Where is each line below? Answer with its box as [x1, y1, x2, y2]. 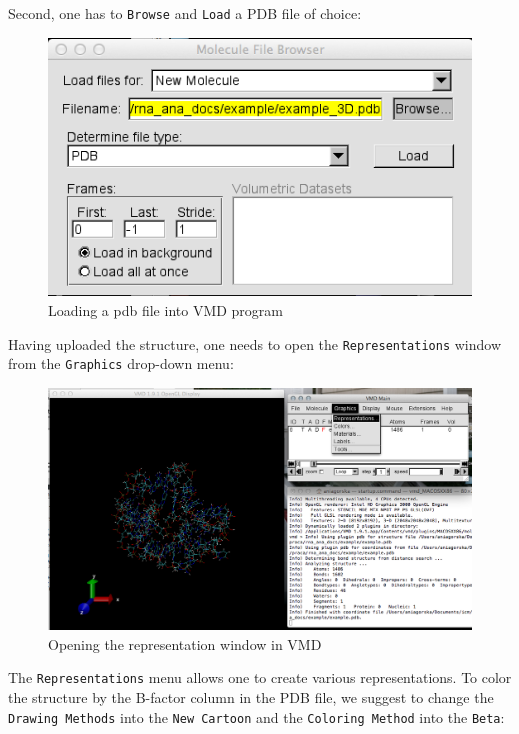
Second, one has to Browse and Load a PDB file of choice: [8, 3, 362, 23]
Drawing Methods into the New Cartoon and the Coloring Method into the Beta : [8, 706, 505, 727]
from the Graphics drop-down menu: [8, 353, 234, 374]
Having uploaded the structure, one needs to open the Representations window [8, 333, 502, 354]
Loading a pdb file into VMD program [48, 299, 284, 320]
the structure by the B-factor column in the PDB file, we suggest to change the [8, 686, 494, 707]
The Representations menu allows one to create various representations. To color [8, 667, 512, 688]
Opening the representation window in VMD [48, 633, 322, 654]
